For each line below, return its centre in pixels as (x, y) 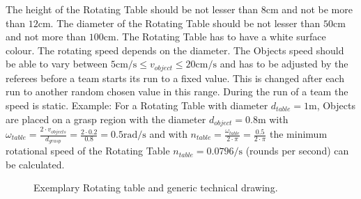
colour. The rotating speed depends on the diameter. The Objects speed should (175, 50)
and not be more (317, 9)
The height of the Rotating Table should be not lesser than (132, 9)
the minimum (299, 134)
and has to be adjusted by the (284, 64)
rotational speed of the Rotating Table (88, 151)
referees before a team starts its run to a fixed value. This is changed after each (175, 78)
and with (168, 134)
